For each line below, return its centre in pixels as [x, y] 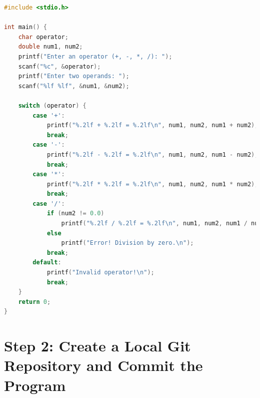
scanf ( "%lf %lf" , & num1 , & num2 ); [74, 86]
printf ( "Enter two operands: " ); [74, 76]
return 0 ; [34, 302]
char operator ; [43, 37]
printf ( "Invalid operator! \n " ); [100, 273]
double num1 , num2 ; [50, 47]
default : [47, 263]
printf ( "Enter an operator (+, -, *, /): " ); [95, 56]
